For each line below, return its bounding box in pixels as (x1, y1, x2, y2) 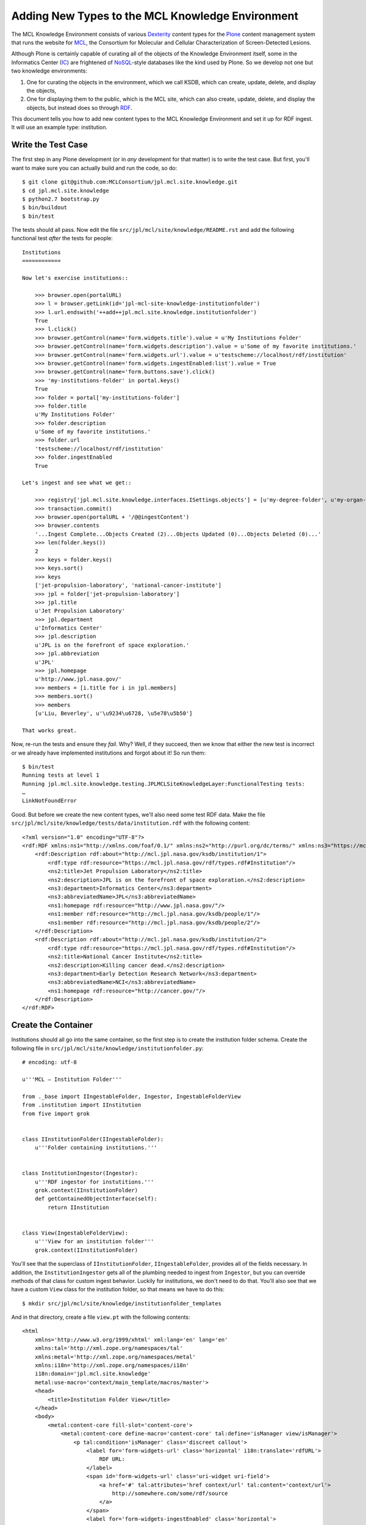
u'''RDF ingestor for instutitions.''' (34, 1178, 154, 1185)
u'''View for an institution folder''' (34, 1238, 154, 1245)
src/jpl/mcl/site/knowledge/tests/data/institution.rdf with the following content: (11, 819, 250, 827)
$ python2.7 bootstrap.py (22, 195, 100, 203)
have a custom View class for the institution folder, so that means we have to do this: (11, 1286, 225, 1293)
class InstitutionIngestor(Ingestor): (22, 1170, 138, 1177)
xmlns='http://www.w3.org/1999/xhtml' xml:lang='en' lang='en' (34, 1336, 228, 1343)
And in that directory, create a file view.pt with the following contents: (11, 1313, 190, 1321)
